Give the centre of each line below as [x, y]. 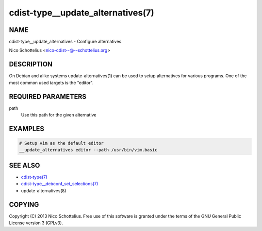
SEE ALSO [25, 165]
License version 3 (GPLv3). [36, 223]
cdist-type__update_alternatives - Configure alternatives [65, 42]
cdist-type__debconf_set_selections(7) [60, 184]
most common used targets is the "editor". [51, 82]
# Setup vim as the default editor [61, 143]
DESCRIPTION [31, 64]
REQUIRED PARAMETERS [48, 96]
